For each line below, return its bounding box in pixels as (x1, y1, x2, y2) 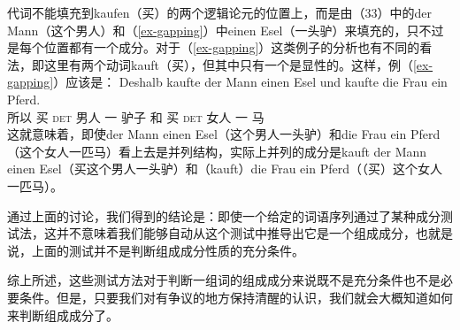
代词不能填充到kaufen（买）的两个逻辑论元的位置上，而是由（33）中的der (7, 4, 432, 21)
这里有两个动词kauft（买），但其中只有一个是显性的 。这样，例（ (43, 55, 413, 73)
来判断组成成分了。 (7, 305, 119, 324)
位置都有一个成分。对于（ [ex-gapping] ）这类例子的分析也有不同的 (43, 38, 420, 57)
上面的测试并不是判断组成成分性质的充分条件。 (31, 241, 304, 259)
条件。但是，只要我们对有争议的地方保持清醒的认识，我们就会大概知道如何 (19, 288, 453, 306)
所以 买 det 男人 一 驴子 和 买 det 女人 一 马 (7, 107, 264, 126)
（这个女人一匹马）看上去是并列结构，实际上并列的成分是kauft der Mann (7, 142, 427, 160)
